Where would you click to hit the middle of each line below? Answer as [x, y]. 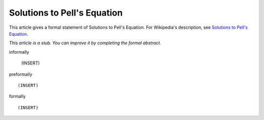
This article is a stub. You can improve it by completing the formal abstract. [85, 43]
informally [19, 52]
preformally [21, 74]
